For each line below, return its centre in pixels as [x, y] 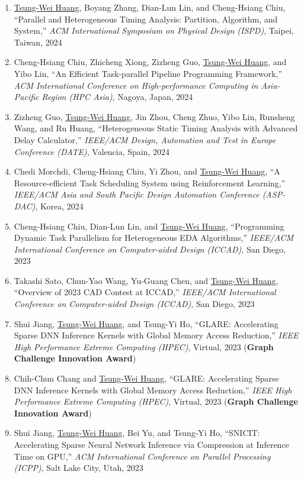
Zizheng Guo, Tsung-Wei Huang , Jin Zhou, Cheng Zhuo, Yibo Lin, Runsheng [154, 116]
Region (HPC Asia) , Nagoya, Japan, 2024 [117, 97]
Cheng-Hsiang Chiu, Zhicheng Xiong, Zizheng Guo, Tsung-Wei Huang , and [150, 62]
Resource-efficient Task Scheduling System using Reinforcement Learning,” [150, 183]
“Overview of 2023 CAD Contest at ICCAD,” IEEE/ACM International [145, 292]
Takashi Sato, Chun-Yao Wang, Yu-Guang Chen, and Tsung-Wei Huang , [146, 280]
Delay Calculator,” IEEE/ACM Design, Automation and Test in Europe [145, 139]
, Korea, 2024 [59, 206]
